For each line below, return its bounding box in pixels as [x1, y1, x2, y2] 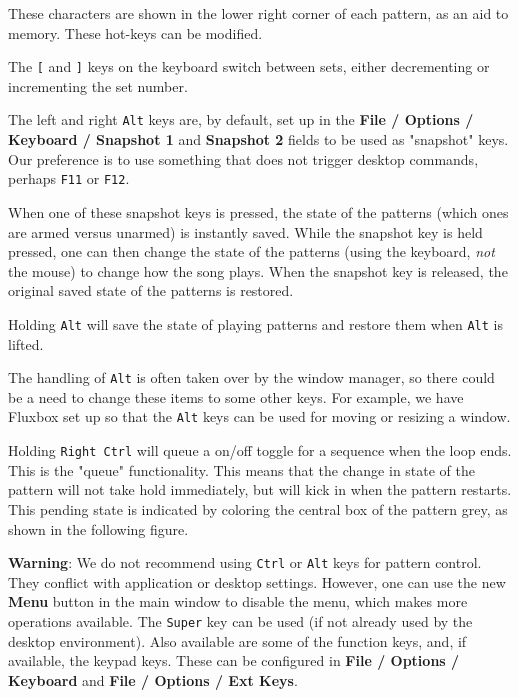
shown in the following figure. [8, 518, 189, 539]
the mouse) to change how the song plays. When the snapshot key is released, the [8, 260, 508, 281]
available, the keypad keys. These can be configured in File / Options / [8, 650, 460, 671]
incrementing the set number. [8, 75, 188, 96]
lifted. [8, 333, 44, 354]
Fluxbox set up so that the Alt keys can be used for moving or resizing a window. [8, 406, 511, 427]
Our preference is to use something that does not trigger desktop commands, [8, 148, 479, 169]
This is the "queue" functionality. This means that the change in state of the [8, 459, 476, 480]
